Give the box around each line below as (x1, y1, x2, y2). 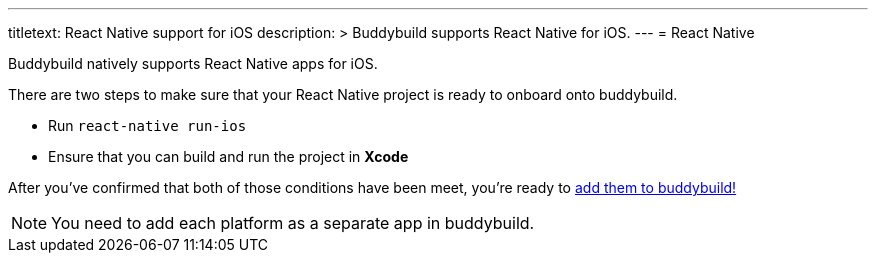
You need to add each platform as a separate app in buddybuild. (51, 213, 535, 233)
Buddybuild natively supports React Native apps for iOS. (8, 55, 378, 72)
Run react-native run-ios (48, 117, 247, 134)
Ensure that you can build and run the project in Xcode (48, 148, 409, 165)
